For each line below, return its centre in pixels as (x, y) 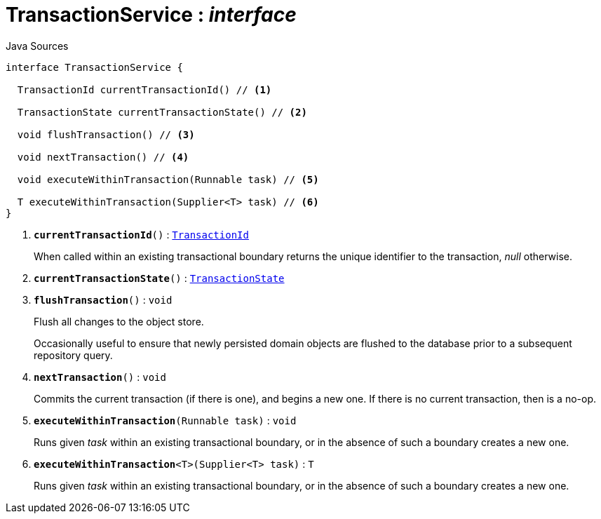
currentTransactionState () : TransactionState (159, 278)
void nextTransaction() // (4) (103, 157)
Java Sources (37, 46)
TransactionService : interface (151, 15)
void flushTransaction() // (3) (106, 134)
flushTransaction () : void (103, 299)
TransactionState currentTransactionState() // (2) (162, 112)
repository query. (73, 355)
